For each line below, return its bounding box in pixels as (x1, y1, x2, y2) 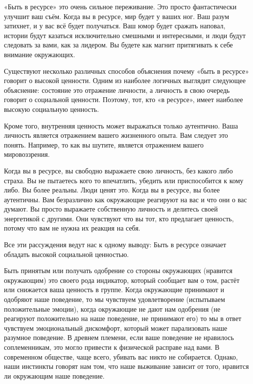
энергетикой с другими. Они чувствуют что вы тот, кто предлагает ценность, (4, 213, 234, 223)
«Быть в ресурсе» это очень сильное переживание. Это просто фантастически (4, 1, 237, 11)
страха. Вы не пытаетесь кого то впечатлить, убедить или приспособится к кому (4, 175, 244, 185)
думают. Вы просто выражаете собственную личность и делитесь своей (4, 204, 218, 214)
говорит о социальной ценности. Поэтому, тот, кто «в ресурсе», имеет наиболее (4, 94, 243, 105)
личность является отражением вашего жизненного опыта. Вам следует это (4, 130, 228, 140)
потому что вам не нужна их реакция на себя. (4, 223, 140, 233)
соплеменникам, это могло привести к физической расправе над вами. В (4, 342, 220, 352)
